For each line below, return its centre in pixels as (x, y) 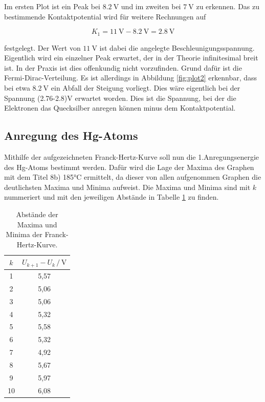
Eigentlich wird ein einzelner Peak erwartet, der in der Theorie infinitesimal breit (131, 58)
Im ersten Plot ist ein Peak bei (52, 6)
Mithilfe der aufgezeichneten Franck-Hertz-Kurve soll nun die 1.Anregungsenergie (131, 157)
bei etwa (17, 88)
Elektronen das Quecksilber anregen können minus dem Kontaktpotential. (120, 108)
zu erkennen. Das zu (228, 6)
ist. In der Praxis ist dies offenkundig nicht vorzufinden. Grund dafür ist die (123, 67)
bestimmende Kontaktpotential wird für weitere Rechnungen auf (105, 16)
